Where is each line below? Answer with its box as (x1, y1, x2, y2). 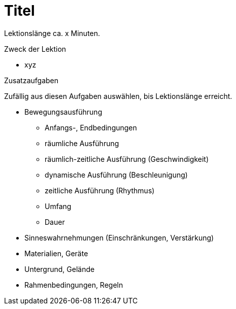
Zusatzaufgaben (4, 76, 59, 85)
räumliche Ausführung (45, 139, 119, 148)
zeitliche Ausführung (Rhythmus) (45, 186, 155, 195)
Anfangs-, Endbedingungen (45, 123, 137, 132)
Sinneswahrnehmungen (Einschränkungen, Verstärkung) (24, 233, 214, 242)
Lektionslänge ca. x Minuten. (4, 28, 100, 38)
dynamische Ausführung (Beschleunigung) (45, 170, 188, 179)
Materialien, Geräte (24, 249, 88, 258)
